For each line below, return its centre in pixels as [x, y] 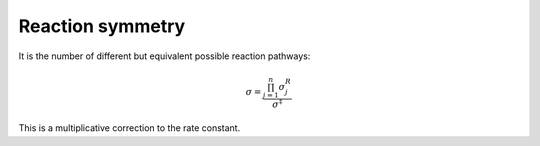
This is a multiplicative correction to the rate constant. [129, 128]
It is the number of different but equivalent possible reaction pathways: [164, 56]
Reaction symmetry [102, 26]
